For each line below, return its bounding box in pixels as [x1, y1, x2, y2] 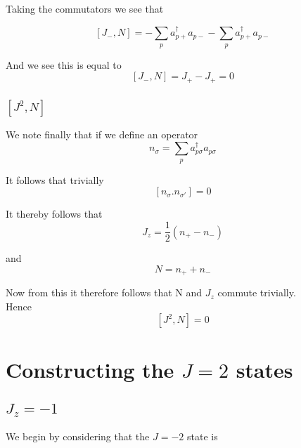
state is [186, 428, 218, 443]
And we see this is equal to [6, 57, 122, 72]
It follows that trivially [6, 172, 104, 187]
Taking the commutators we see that [6, 1, 164, 15]
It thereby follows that [6, 206, 103, 221]
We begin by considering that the [6, 428, 150, 443]
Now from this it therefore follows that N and [6, 285, 203, 300]
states [236, 355, 293, 383]
